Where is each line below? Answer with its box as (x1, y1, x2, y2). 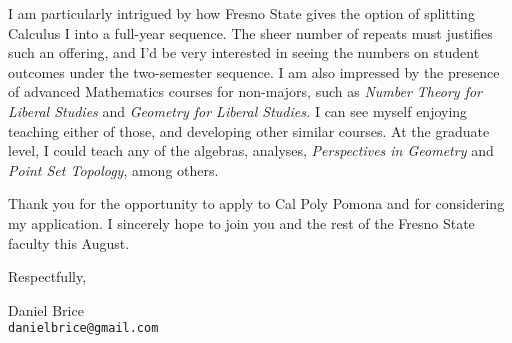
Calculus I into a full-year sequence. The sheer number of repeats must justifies (8, 22, 493, 43)
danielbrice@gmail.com (8, 321, 159, 336)
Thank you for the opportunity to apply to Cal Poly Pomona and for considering (8, 193, 505, 214)
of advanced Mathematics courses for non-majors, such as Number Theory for (8, 81, 482, 102)
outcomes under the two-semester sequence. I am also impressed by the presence (8, 61, 500, 82)
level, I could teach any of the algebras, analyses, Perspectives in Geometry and (8, 140, 494, 161)
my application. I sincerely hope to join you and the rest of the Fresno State (8, 212, 475, 233)
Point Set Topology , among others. (8, 159, 219, 180)
